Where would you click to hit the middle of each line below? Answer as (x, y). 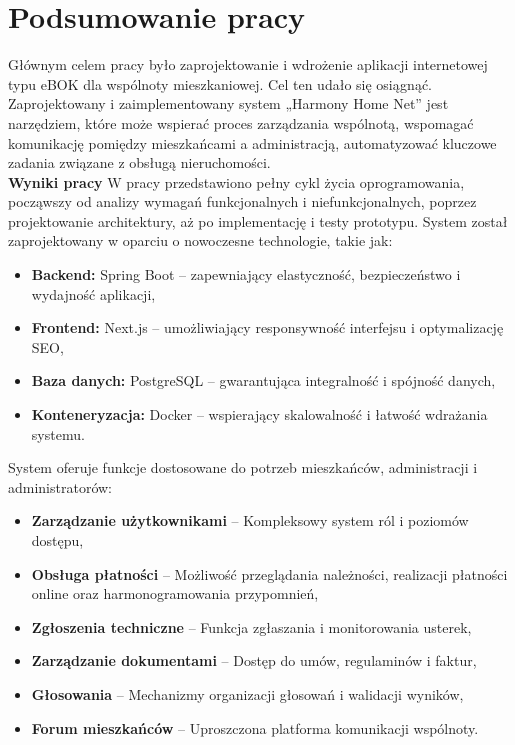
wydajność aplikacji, (93, 293)
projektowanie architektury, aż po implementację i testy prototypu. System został (258, 220)
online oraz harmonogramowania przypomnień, (175, 593)
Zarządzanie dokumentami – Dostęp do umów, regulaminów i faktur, (254, 660)
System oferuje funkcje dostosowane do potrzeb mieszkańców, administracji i (243, 467)
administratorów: (60, 486)
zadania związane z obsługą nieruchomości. (139, 162)
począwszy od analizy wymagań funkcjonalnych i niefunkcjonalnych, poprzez (242, 201)
